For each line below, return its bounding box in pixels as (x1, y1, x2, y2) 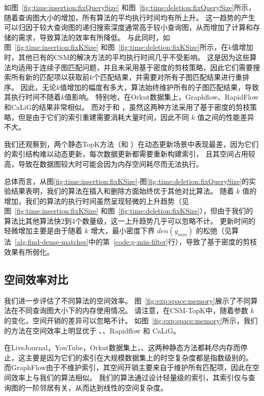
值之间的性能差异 (197, 111, 254, 122)
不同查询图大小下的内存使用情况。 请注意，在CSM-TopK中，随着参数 (18, 305, 248, 316)
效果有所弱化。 (4, 247, 54, 257)
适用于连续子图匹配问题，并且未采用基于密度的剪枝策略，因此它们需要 (18, 62, 253, 72)
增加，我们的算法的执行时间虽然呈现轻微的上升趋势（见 (4, 195, 189, 206)
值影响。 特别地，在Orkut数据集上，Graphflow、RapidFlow (64, 92, 259, 102)
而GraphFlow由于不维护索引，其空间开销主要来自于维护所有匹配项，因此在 (4, 362, 252, 373)
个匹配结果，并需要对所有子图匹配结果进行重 (93, 72, 243, 82)
